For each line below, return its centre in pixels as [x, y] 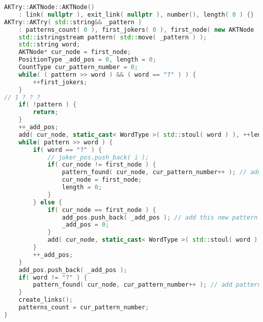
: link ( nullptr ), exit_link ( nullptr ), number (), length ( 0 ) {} [136, 14]
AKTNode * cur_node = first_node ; [75, 52]
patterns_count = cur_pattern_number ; [84, 307]
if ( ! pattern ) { [48, 105]
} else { [48, 202]
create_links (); [46, 300]
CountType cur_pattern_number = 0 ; [78, 67]
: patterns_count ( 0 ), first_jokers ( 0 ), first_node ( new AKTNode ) [140, 30]
